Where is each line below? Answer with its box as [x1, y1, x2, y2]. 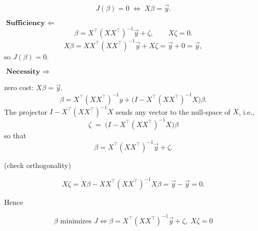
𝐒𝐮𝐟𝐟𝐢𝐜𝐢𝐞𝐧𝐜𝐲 [6, 19, 45, 27]
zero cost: [4, 82, 34, 93]
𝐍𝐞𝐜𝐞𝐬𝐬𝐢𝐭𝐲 [6, 68, 41, 76]
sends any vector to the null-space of [115, 106, 231, 116]
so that [4, 130, 26, 140]
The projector [4, 106, 48, 116]
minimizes [60, 217, 92, 225]
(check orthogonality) [4, 159, 71, 170]
